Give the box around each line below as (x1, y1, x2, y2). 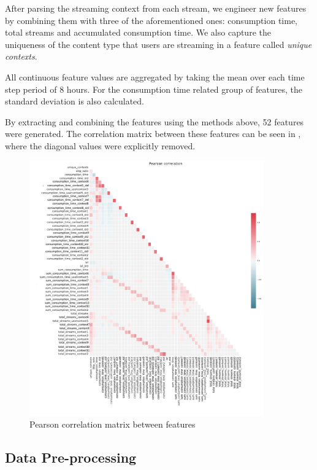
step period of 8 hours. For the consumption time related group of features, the (5, 82, 302, 95)
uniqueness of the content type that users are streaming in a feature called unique (5, 37, 312, 50)
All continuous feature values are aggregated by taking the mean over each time (5, 70, 305, 83)
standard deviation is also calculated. (5, 95, 145, 108)
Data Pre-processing (5, 448, 137, 467)
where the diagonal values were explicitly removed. (5, 139, 196, 152)
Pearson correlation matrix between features (29, 418, 196, 431)
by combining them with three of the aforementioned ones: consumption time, (5, 14, 298, 26)
